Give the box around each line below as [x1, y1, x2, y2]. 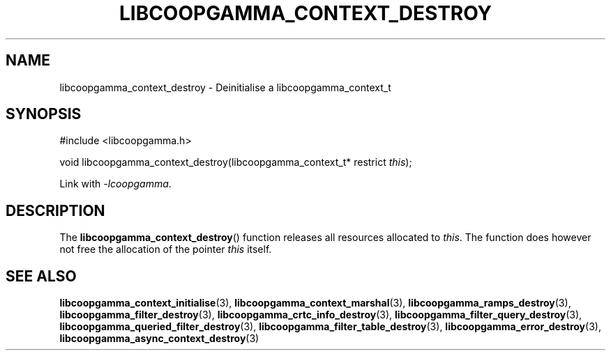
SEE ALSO [6, 267, 77, 285]
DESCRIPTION [6, 201, 105, 219]
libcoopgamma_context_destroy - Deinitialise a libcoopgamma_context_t [59, 81, 391, 93]
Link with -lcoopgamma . [59, 178, 172, 190]
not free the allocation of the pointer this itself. [59, 243, 272, 256]
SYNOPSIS [6, 105, 82, 123]
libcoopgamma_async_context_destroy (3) [59, 332, 259, 345]
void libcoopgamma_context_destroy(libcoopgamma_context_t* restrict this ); [59, 156, 412, 169]
